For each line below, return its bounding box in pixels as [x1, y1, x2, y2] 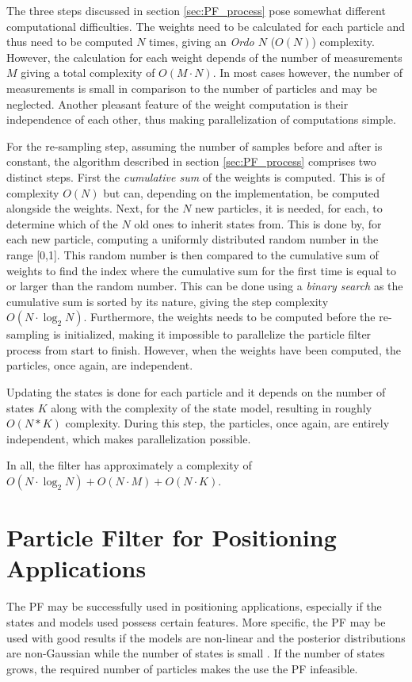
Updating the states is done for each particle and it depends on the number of [6, 384, 386, 400]
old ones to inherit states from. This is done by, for [134, 215, 382, 232]
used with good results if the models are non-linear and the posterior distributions [6, 629, 406, 646]
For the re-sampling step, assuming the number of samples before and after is [6, 137, 383, 154]
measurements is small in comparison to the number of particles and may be [6, 79, 378, 96]
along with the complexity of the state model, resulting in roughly [51, 399, 372, 416]
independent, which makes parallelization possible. [6, 430, 251, 446]
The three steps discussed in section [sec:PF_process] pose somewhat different [6, 2, 386, 18]
